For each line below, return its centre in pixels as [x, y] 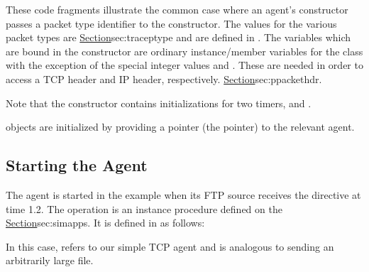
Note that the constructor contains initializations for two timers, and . [159, 103]
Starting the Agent [77, 165]
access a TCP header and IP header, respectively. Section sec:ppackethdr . [164, 78]
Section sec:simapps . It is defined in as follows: [105, 223]
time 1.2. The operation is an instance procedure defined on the [144, 208]
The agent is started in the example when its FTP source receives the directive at [183, 194]
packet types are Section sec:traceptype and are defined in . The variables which [178, 37]
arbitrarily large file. [50, 260]
